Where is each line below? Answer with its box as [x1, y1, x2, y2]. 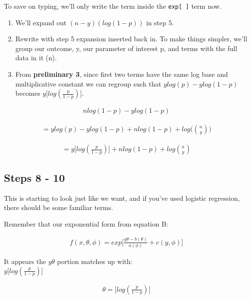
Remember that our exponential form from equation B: [4, 218, 168, 229]
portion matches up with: [57, 256, 133, 266]
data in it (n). [15, 53, 57, 63]
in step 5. [146, 17, 174, 27]
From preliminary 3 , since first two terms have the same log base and [15, 69, 228, 79]
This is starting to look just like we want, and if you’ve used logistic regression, [4, 193, 240, 203]
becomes [15, 88, 40, 98]
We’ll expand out [15, 17, 67, 27]
